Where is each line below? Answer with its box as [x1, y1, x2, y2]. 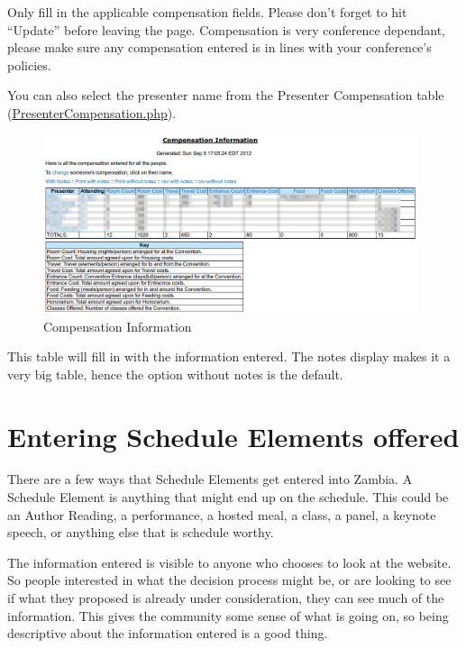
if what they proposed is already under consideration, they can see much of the [7, 589, 444, 607]
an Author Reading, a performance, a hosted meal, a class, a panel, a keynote [7, 505, 436, 524]
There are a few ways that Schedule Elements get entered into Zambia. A [7, 470, 413, 488]
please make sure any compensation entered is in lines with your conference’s [7, 38, 432, 57]
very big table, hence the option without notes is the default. [7, 364, 343, 383]
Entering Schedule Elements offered [7, 417, 460, 454]
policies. [7, 55, 51, 74]
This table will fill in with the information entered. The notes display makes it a [7, 347, 451, 366]
